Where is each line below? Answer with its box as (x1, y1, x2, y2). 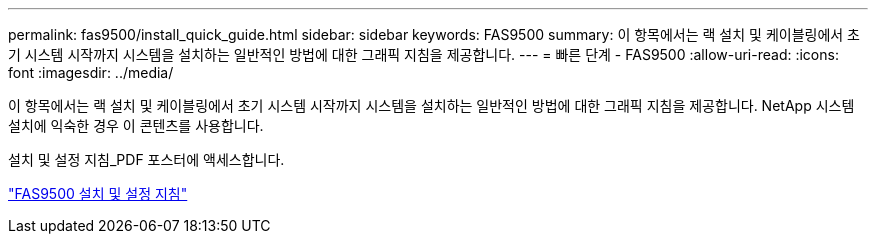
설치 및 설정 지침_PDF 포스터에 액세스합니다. (8, 151, 285, 168)
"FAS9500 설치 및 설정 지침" (8, 185, 188, 202)
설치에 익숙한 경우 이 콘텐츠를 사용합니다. (8, 117, 264, 134)
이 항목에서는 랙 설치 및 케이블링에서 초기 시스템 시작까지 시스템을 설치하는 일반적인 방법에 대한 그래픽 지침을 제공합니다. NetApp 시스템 (8, 97, 855, 114)
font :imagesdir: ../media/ (8, 64, 174, 81)
